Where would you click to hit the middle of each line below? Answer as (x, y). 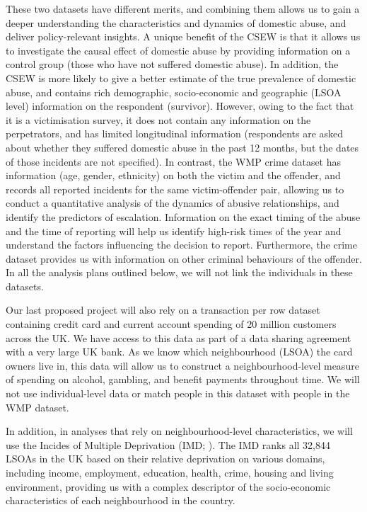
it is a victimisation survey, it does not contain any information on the (158, 119)
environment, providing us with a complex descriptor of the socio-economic (168, 486)
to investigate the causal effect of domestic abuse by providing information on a (178, 50)
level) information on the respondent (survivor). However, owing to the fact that (180, 106)
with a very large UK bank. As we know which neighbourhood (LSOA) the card (179, 352)
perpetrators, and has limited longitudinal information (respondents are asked (175, 133)
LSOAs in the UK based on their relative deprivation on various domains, (165, 459)
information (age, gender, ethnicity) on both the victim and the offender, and (173, 175)
